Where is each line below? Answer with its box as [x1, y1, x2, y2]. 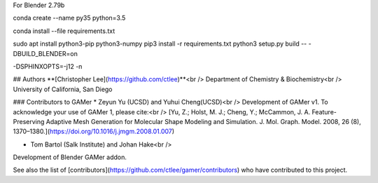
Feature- [311, 107, 337, 116]
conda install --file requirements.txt [13, 27, 115, 35]
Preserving [13, 117, 45, 126]
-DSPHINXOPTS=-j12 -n [13, 62, 83, 70]
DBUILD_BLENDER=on [13, 49, 78, 57]
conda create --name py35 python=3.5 [13, 14, 126, 22]
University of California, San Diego [13, 85, 113, 93]
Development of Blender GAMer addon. [13, 153, 127, 161]
